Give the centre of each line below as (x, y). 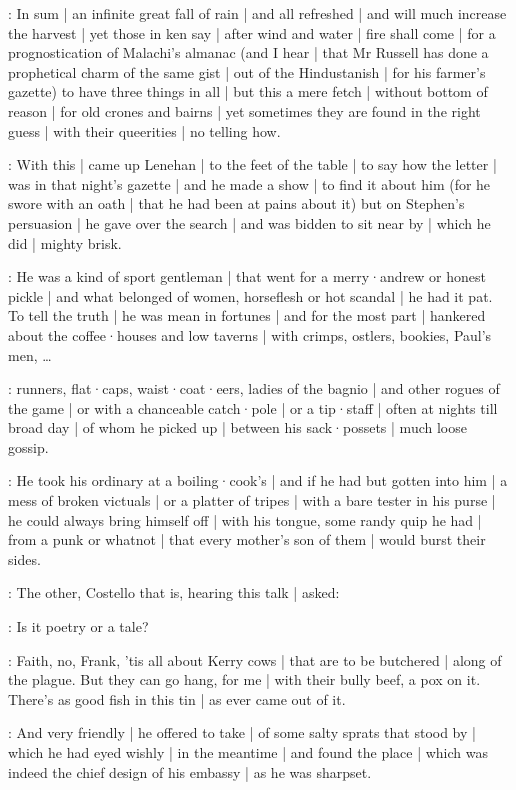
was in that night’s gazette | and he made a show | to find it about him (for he (249, 183)
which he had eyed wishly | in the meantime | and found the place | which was (248, 752)
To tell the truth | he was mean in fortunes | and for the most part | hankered (247, 315)
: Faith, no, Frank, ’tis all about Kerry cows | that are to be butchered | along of (255, 659)
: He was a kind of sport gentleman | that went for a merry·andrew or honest (247, 276)
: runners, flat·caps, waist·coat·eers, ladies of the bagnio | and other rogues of (254, 388)
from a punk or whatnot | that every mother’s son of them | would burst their (247, 539)
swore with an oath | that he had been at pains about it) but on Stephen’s (236, 203)
